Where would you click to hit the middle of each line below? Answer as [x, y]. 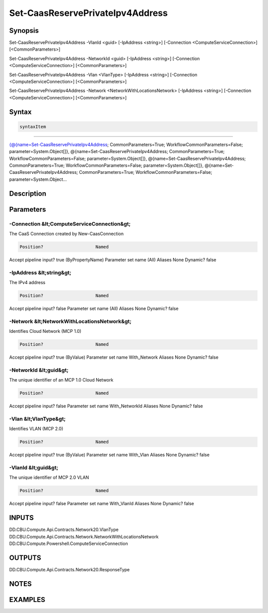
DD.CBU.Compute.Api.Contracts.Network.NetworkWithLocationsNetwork [84, 536]
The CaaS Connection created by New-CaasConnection [67, 233]
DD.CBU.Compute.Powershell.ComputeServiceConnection [69, 543]
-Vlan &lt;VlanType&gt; [37, 419]
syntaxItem [33, 126]
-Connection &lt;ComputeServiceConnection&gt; [70, 224]
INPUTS [22, 518]
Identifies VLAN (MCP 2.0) [36, 429]
